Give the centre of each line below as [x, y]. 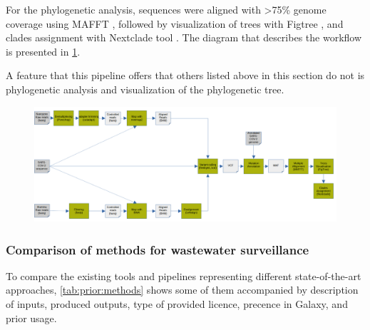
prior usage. [31, 318]
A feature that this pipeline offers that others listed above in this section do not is [185, 75]
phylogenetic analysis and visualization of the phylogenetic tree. [145, 89]
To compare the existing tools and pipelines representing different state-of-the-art [184, 275]
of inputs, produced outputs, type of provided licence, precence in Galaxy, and [177, 304]
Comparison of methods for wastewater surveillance [158, 249]
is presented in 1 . [43, 51]
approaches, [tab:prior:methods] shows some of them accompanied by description [182, 290]
